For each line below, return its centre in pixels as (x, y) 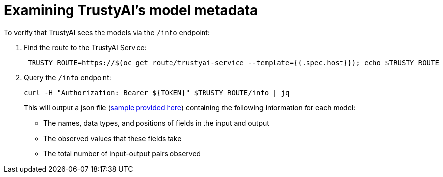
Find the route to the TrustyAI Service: (85, 47)
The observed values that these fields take (113, 138)
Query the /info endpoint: (68, 77)
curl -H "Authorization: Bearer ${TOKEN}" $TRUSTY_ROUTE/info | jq (157, 92)
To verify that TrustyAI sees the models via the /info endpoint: (107, 32)
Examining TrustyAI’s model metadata (131, 10)
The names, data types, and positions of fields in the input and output (156, 123)
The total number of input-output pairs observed (122, 153)
